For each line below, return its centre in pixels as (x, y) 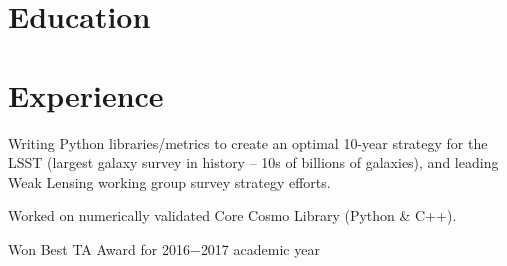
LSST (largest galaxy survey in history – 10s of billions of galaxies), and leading (253, 162)
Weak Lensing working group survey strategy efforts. (169, 181)
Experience (86, 94)
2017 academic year (260, 248)
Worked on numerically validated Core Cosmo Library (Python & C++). (232, 215)
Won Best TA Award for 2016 (99, 248)
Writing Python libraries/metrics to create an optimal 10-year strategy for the (248, 142)
